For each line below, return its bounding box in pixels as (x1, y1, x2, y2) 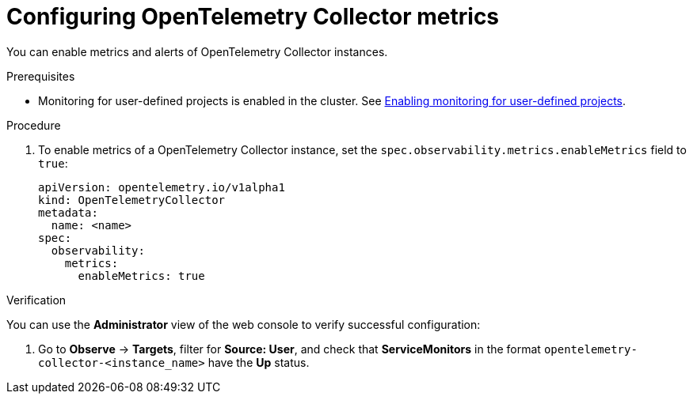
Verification (6, 292, 67, 307)
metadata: (38, 206, 98, 219)
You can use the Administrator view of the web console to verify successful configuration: (6, 317, 481, 331)
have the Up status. (208, 355, 310, 369)
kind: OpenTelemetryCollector (38, 193, 226, 206)
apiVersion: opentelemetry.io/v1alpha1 (38, 180, 285, 194)
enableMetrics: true (78, 269, 205, 282)
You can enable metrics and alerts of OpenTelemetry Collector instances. (6, 44, 388, 58)
